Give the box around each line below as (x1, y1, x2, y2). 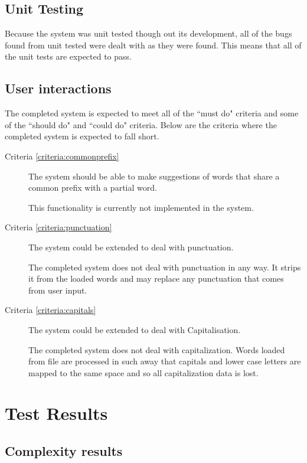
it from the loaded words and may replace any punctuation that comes (28, 272, 284, 285)
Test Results (5, 401, 108, 425)
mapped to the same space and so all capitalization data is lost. (28, 366, 259, 379)
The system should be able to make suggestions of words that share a (28, 169, 280, 182)
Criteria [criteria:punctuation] (5, 221, 112, 233)
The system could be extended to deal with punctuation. (28, 240, 234, 253)
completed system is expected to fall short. (5, 130, 159, 142)
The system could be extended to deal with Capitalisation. (28, 323, 241, 335)
